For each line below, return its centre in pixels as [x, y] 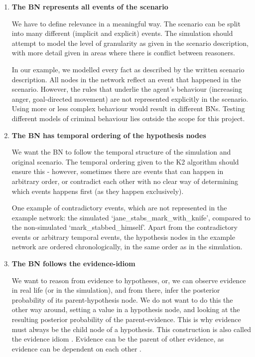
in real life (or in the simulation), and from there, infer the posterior [116, 290]
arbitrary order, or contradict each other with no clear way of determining [125, 181]
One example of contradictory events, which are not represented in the [119, 208]
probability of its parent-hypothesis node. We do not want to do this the [122, 299]
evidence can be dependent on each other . [77, 348]
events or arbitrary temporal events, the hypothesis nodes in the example [123, 237]
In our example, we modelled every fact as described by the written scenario [128, 69]
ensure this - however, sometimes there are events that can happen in [118, 171]
